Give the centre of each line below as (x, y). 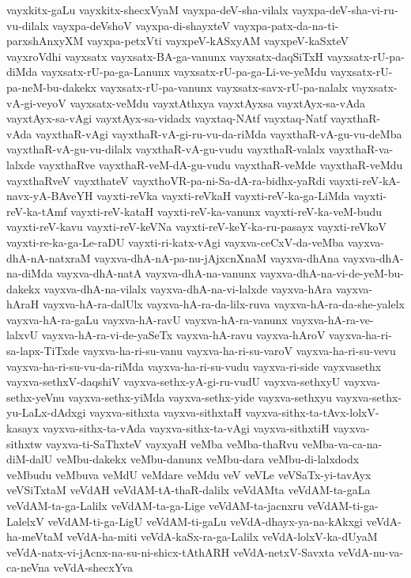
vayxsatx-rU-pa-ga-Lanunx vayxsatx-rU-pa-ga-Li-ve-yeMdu (184, 72)
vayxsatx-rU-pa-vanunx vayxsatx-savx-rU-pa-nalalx (224, 87)
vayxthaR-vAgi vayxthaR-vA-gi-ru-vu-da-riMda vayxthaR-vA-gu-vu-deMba (219, 133)
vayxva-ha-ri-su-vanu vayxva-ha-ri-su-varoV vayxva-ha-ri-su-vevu (239, 351)
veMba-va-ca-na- (342, 443)
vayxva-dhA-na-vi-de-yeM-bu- (332, 273)
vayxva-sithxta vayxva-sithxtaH (166, 412)
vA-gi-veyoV (36, 102)
